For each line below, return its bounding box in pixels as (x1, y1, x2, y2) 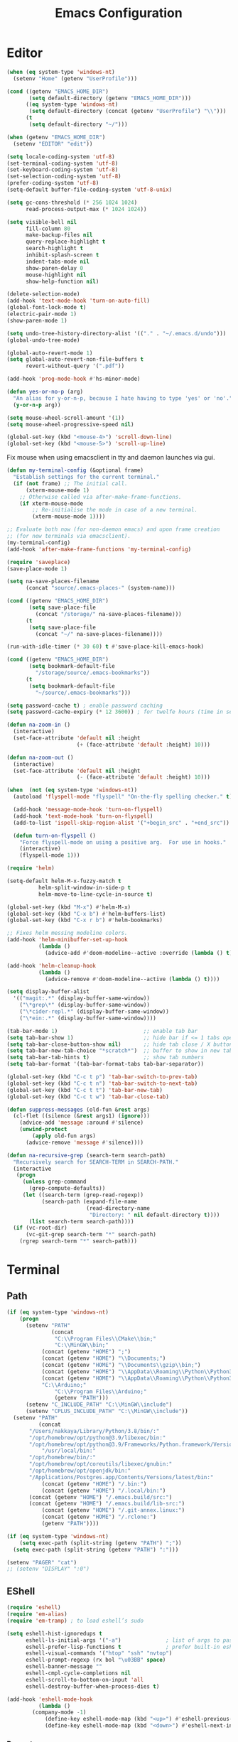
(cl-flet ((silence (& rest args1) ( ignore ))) (13, 1113, 151, 1120)
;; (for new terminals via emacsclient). (6, 533, 131, 540)
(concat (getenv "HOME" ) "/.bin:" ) (41, 1480, 147, 1488)
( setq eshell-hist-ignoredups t (6, 1630, 102, 1637)
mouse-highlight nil (25, 271, 87, 278)
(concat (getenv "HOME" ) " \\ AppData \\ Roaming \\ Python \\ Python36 (41, 1368, 236, 1375)
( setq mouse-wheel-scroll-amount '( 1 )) (6, 414, 125, 421)
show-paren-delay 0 (25, 264, 83, 271)
